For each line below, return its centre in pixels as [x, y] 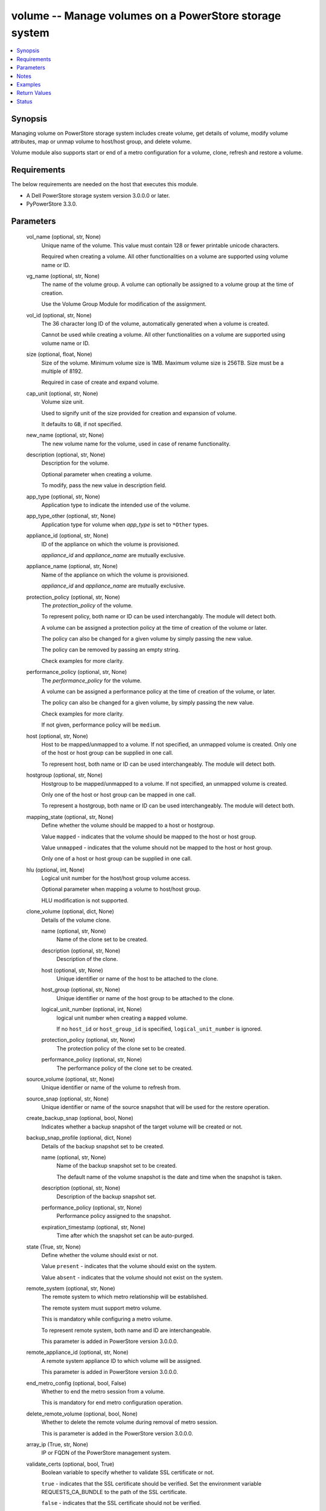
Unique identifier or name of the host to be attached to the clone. [137, 979]
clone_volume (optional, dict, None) [70, 911]
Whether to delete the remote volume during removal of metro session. [129, 1422]
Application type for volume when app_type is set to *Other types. [125, 524]
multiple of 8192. [62, 371]
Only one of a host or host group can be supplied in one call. [117, 859]
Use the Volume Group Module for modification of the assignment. [124, 304]
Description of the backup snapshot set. [106, 1196]
